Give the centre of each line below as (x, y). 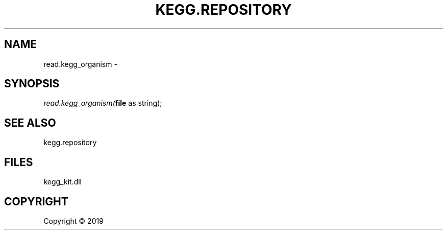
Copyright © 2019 (73, 221)
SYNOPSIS (32, 84)
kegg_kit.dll (63, 182)
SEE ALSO (30, 123)
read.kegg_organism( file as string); (103, 103)
